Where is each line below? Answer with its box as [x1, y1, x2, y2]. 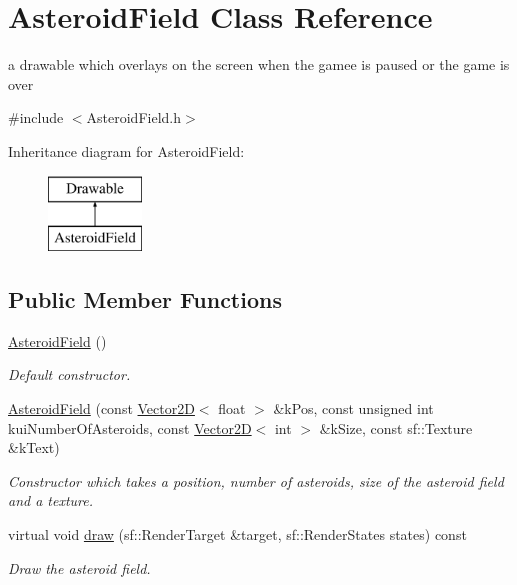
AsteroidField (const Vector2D [8, 398, 195, 419]
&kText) [8, 437, 60, 458]
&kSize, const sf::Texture [319, 417, 473, 438]
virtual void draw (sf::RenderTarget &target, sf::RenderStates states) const [8, 524, 467, 545]
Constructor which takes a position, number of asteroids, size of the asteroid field [8, 470, 504, 491]
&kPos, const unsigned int [273, 398, 434, 419]
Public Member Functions [8, 284, 282, 315]
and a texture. [8, 490, 94, 511]
